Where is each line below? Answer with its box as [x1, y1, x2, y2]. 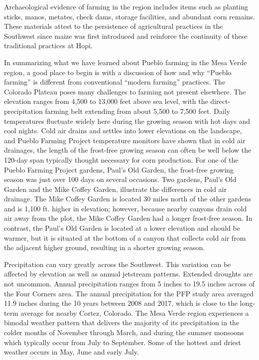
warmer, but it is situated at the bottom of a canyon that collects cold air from [4, 232, 246, 243]
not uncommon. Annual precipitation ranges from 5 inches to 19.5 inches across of [4, 278, 255, 289]
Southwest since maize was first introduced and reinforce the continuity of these [4, 30, 248, 41]
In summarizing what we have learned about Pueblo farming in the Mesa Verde [4, 57, 247, 67]
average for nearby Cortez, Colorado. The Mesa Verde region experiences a [20, 307, 249, 318]
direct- [210, 96, 231, 106]
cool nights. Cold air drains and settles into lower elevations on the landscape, [4, 125, 242, 136]
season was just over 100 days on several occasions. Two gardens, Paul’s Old [4, 174, 237, 184]
